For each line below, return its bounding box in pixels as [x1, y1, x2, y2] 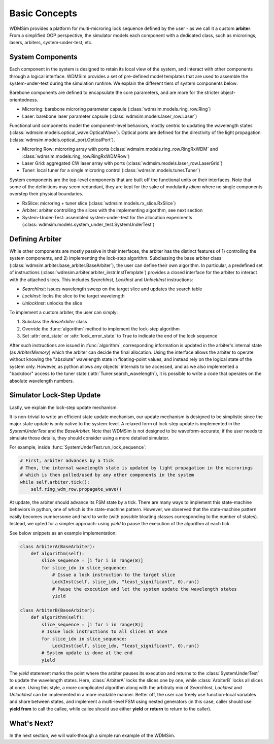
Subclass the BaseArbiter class [22, 319, 87, 325]
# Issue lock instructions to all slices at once [41, 629, 167, 634]
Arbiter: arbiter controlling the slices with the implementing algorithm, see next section [22, 207, 203, 213]
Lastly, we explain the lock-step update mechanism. [9, 404, 118, 411]
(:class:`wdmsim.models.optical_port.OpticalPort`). [9, 137, 115, 143]
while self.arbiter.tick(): [20, 479, 90, 485]
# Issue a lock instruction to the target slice [52, 572, 176, 578]
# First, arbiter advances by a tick [20, 458, 114, 464]
